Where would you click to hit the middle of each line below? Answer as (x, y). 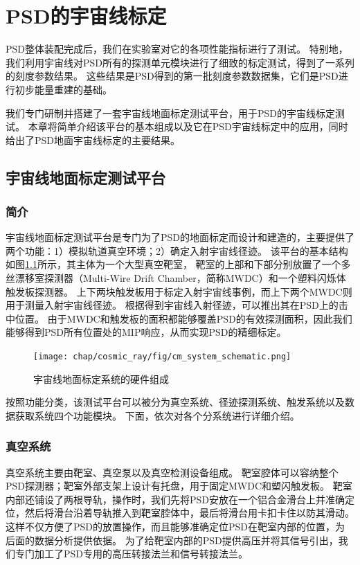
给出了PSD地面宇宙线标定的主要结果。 (93, 140)
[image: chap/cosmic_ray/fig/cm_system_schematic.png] (162, 357)
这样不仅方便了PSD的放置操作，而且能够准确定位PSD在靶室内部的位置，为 (175, 527)
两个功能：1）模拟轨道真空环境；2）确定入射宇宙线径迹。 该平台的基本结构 (177, 250)
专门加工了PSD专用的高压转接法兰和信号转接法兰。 (132, 554)
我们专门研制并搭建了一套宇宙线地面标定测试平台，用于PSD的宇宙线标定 (171, 113)
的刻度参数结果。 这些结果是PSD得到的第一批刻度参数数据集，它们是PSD (172, 76)
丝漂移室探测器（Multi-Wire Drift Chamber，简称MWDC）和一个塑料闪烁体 (176, 278)
